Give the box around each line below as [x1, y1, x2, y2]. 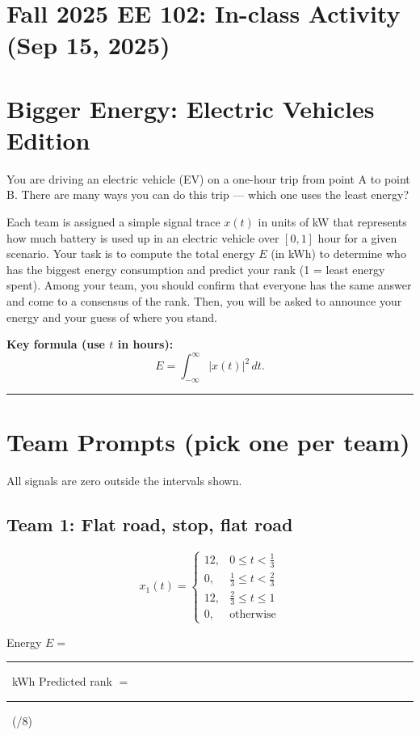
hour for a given [317, 229, 397, 246]
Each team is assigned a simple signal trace [6, 213, 220, 230]
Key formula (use [6, 336, 105, 353]
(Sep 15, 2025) [6, 28, 170, 61]
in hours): [117, 336, 174, 353]
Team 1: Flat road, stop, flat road [6, 512, 293, 537]
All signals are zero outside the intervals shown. [6, 472, 242, 489]
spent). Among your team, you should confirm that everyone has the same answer [6, 277, 412, 294]
